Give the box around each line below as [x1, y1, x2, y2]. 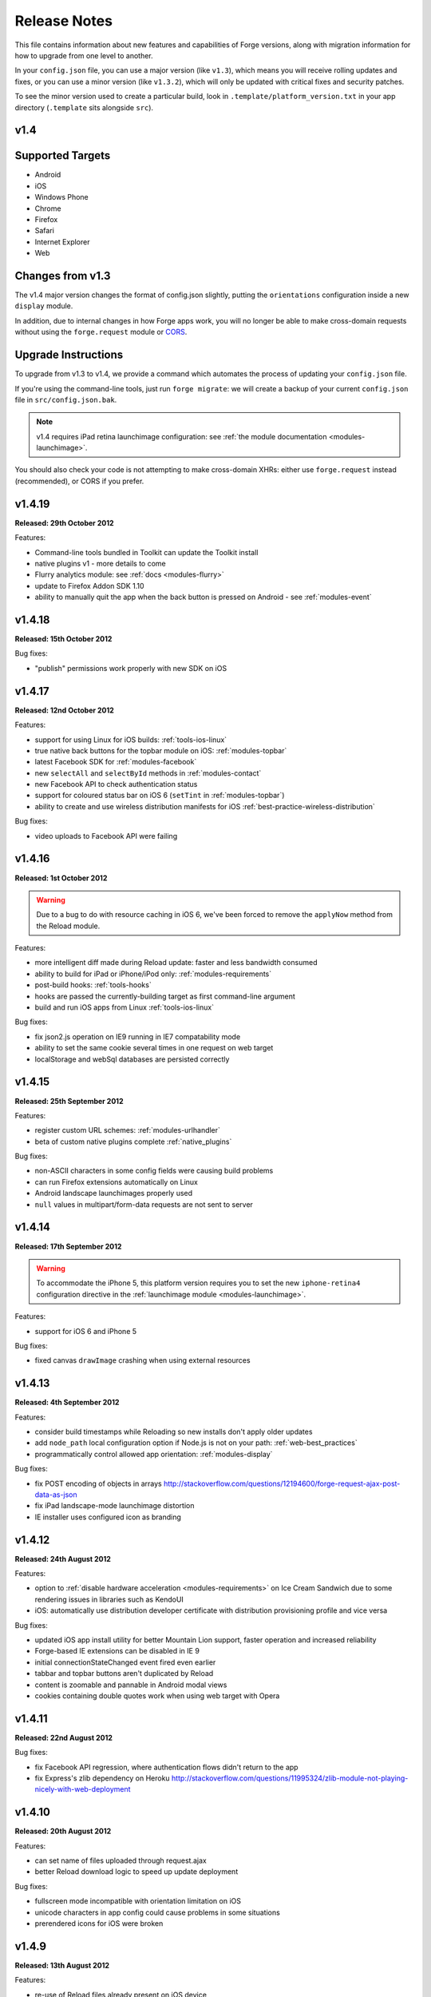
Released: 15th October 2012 [14, 634, 113, 644]
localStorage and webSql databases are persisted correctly [34, 1054, 230, 1064]
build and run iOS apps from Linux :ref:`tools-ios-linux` [34, 1002, 215, 1012]
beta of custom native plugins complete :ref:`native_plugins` [34, 1137, 232, 1146]
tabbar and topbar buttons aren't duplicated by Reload [34, 1669, 214, 1678]
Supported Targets [14, 149, 111, 163]
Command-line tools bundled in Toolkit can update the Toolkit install [34, 547, 259, 557]
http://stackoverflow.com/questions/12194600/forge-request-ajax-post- [164, 1479, 401, 1488]
